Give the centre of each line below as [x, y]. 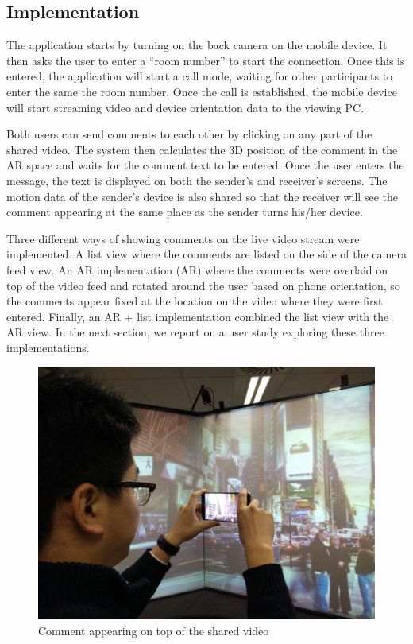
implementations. [48, 347]
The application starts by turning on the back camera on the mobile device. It [197, 45]
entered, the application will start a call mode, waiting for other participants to [200, 76]
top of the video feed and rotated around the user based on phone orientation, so [203, 285]
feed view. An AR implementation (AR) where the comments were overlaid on [197, 269]
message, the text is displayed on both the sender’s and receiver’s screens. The [197, 180]
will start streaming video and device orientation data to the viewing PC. [185, 107]
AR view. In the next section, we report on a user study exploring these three [195, 332]
